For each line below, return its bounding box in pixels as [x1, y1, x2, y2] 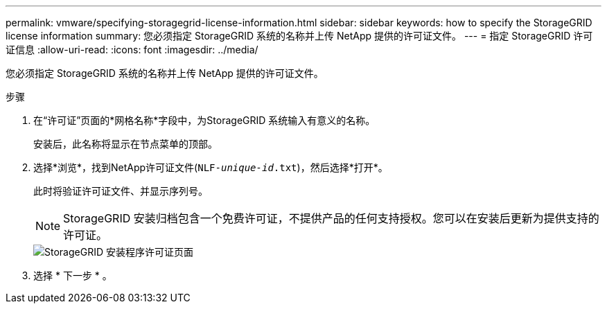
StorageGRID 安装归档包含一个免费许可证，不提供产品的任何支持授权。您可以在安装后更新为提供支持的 [63, 211, 599, 225]
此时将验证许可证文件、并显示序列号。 [33, 185, 208, 197]
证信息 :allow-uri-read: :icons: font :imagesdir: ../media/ [6, 44, 258, 55]
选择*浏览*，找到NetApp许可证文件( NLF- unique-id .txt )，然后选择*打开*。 [33, 161, 388, 173]
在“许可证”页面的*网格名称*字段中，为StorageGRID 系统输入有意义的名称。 [33, 114, 376, 126]
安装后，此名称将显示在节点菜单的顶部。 [33, 138, 218, 150]
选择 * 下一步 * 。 [33, 270, 112, 281]
